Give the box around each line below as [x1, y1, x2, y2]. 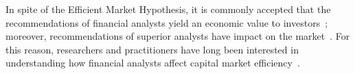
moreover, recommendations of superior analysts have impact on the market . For [5, 29, 350, 43]
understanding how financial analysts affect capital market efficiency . [5, 56, 300, 70]
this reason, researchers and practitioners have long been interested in [5, 42, 299, 56]
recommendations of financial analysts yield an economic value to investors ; [5, 15, 328, 29]
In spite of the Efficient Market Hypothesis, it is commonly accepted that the [5, 2, 331, 16]
